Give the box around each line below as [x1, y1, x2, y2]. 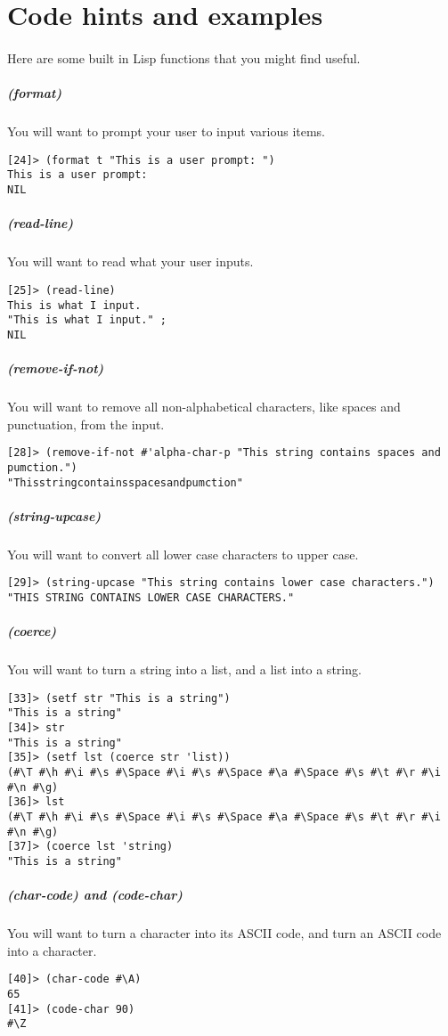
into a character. [7, 941, 97, 959]
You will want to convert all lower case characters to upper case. [7, 544, 359, 563]
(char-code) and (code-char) [7, 885, 183, 904]
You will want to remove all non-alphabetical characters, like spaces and [7, 397, 401, 416]
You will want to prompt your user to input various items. [7, 122, 326, 141]
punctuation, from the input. [7, 414, 165, 433]
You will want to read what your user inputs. [7, 252, 254, 271]
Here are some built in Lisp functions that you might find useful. [7, 48, 361, 67]
